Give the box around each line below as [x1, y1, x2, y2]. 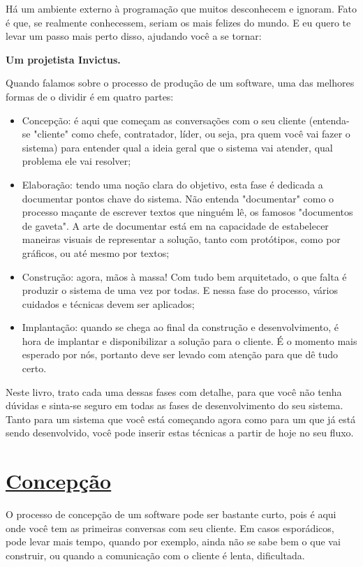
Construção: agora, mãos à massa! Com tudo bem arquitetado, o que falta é [22, 269, 347, 283]
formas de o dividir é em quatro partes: [6, 89, 174, 103]
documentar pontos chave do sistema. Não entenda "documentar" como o [22, 191, 334, 205]
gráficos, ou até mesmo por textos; [22, 245, 170, 260]
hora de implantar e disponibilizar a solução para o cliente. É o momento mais [22, 333, 357, 348]
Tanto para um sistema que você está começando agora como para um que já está [6, 411, 356, 426]
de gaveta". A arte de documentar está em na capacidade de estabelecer [22, 218, 329, 233]
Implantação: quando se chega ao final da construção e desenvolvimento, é [22, 320, 339, 334]
